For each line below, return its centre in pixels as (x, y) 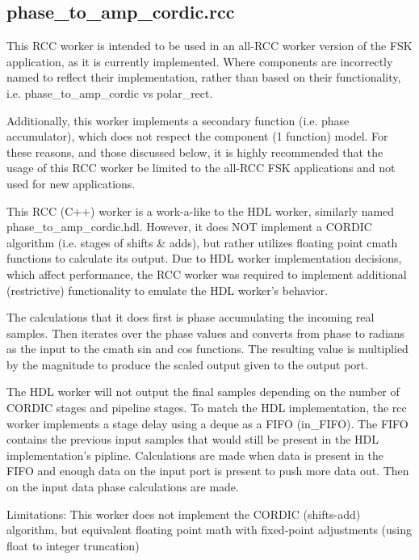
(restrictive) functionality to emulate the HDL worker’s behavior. (168, 290)
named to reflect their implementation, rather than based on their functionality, (204, 77)
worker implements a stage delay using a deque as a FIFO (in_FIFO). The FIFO (207, 423)
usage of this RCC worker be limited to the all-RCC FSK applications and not (201, 168)
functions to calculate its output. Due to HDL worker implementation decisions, (204, 258)
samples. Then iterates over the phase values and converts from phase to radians (206, 333)
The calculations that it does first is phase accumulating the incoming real (191, 317)
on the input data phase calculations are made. (123, 487)
